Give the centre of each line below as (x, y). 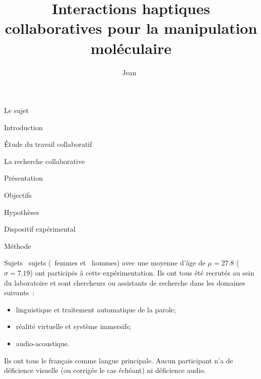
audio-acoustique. (43, 343)
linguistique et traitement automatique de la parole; (96, 309)
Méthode (18, 246)
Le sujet (16, 110)
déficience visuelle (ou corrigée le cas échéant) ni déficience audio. (105, 370)
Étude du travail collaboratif (48, 144)
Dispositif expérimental (40, 229)
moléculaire (131, 48)
